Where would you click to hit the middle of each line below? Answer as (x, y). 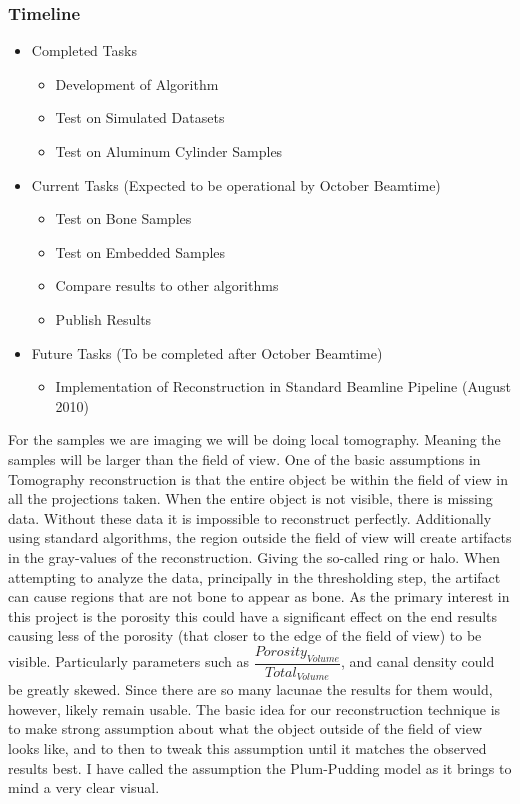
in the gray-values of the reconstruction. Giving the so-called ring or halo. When (254, 556)
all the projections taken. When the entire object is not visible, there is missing (250, 498)
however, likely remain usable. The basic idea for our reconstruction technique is (254, 708)
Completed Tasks (84, 50)
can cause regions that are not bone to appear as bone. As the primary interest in (259, 596)
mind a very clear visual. (84, 787)
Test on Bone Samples (123, 218)
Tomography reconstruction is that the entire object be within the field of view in (258, 478)
